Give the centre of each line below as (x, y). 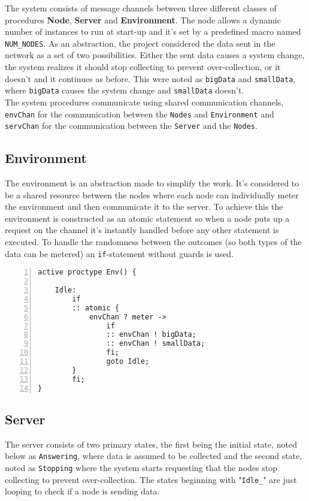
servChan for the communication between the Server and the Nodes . (131, 126)
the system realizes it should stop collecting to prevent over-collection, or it (143, 67)
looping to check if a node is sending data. (82, 491)
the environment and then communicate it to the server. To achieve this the (144, 206)
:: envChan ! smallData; (156, 344)
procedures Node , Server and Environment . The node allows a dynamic (143, 19)
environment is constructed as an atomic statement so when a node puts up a (147, 218)
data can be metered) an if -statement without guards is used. (119, 253)
